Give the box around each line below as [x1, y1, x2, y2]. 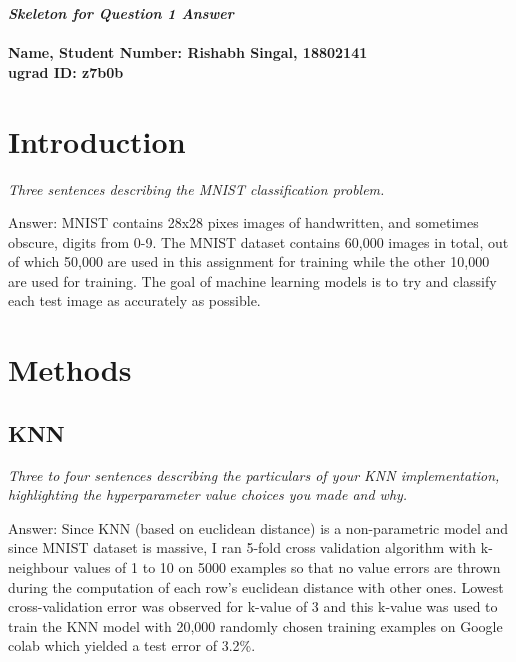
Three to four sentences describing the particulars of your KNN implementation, [8, 464, 500, 485]
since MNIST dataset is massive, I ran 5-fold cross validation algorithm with [8, 537, 477, 558]
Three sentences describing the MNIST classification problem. [8, 178, 385, 199]
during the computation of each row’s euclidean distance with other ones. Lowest [8, 576, 504, 597]
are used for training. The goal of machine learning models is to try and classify [8, 270, 497, 291]
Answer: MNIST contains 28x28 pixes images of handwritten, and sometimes [8, 212, 479, 233]
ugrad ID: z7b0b [8, 61, 124, 82]
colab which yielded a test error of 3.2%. [8, 635, 256, 656]
